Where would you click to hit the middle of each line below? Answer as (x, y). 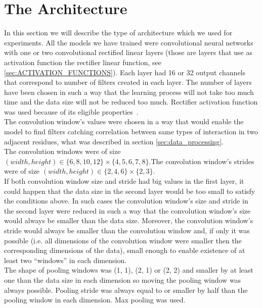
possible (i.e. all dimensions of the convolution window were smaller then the (123, 240)
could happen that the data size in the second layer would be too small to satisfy (130, 191)
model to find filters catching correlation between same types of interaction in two (131, 132)
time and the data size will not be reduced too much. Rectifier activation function (131, 102)
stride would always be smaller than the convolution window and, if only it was (127, 230)
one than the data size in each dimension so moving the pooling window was (123, 279)
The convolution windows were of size (62, 151)
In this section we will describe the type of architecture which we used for (118, 33)
